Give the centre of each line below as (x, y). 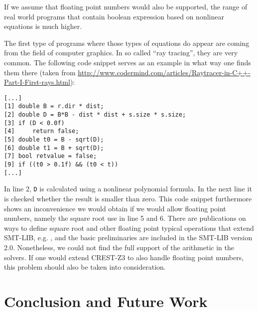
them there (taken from (40, 72)
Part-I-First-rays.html (37, 82)
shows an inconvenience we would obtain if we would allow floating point (115, 208)
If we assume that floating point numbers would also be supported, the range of (126, 6)
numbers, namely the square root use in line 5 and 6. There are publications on (125, 218)
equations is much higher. (43, 26)
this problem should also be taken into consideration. (85, 267)
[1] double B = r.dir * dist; (54, 106)
